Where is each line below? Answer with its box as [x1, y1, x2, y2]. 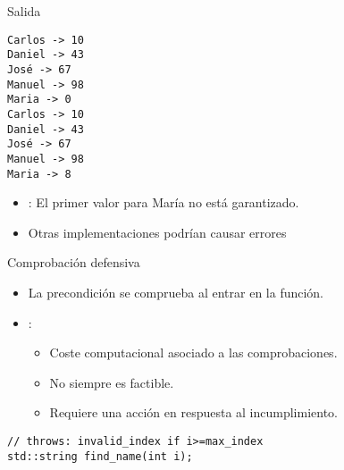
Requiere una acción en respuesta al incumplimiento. [49, 403, 339, 422]
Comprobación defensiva [7, 253, 140, 272]
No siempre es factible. [49, 373, 174, 391]
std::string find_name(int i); [7, 449, 193, 463]
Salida [7, 2, 41, 20]
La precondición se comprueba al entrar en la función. [28, 282, 324, 301]
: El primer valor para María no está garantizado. [28, 193, 299, 212]
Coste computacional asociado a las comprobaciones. [49, 343, 338, 362]
